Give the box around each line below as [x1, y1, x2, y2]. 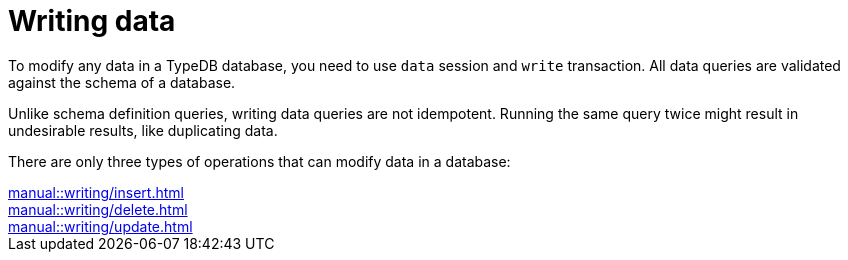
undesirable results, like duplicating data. [8, 121, 278, 139]
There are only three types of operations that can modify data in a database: [8, 152, 511, 170]
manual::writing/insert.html [8, 183, 184, 201]
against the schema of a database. [8, 73, 236, 91]
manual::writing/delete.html [8, 200, 188, 218]
